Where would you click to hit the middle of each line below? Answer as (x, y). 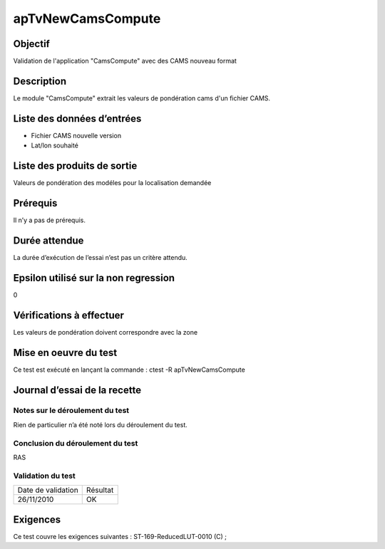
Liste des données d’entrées (77, 119)
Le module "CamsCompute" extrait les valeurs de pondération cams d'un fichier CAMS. (142, 98)
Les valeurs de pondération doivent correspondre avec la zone (106, 332)
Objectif (31, 44)
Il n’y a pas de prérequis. (49, 220)
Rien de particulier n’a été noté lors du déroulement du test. (101, 424)
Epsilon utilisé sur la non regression (94, 278)
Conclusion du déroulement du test (76, 443)
